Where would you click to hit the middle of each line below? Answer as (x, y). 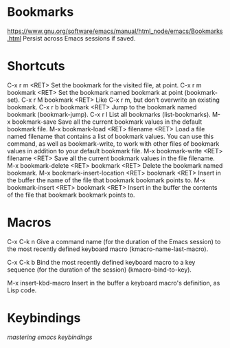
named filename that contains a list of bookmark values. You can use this (111, 136)
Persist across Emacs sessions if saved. (79, 38)
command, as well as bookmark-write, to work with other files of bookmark (113, 143)
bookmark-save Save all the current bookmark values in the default (107, 122)
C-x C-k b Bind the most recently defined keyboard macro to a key (101, 262)
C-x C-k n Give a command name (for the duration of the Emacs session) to (114, 241)
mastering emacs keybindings (50, 337)
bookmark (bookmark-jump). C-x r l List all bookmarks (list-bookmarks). (109, 114)
